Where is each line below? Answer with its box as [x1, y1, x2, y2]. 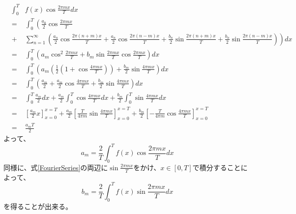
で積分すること [192, 162, 241, 172]
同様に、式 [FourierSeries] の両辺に [3, 162, 108, 172]
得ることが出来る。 [10, 201, 72, 211]
